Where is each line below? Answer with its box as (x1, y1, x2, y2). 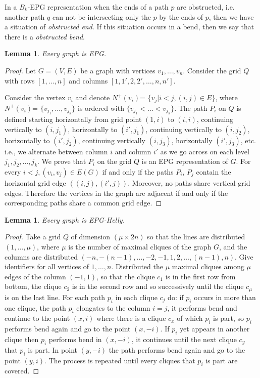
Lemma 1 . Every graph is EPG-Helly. (5, 214, 125, 225)
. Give (235, 251, 253, 262)
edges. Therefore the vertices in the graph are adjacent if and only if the (5, 187, 228, 198)
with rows (5, 75, 35, 86)
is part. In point (28, 344, 77, 355)
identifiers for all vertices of (5, 261, 89, 272)
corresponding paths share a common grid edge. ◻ (5, 197, 162, 208)
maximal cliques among (172, 261, 244, 272)
